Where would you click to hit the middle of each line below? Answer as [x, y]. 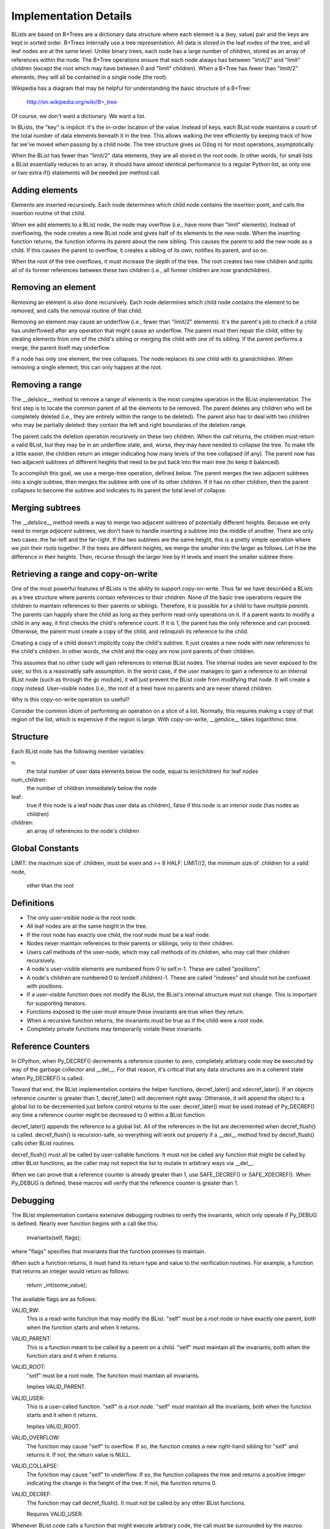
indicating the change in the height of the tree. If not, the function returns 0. [122, 1483]
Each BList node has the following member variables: [78, 751]
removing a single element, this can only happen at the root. [87, 368]
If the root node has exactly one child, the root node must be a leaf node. [119, 935]
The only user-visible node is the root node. [82, 917]
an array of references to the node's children [83, 831]
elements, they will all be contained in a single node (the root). [90, 77]
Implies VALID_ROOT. [53, 1426]
